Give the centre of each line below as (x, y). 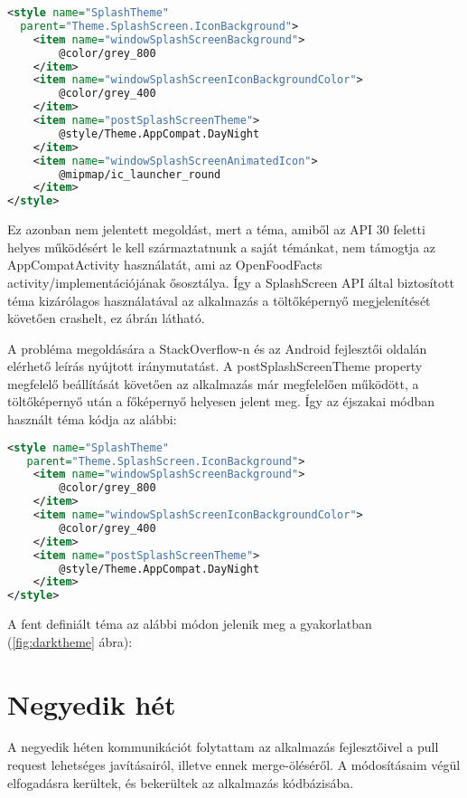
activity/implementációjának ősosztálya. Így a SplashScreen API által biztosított (231, 282)
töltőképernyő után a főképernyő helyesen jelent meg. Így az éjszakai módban (221, 401)
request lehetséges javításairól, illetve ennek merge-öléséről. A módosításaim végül (234, 765)
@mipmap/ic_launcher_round (140, 174)
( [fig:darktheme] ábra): (70, 641)
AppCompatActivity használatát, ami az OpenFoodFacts (165, 265)
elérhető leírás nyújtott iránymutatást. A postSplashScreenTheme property (215, 366)
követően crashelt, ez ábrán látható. (106, 318)
